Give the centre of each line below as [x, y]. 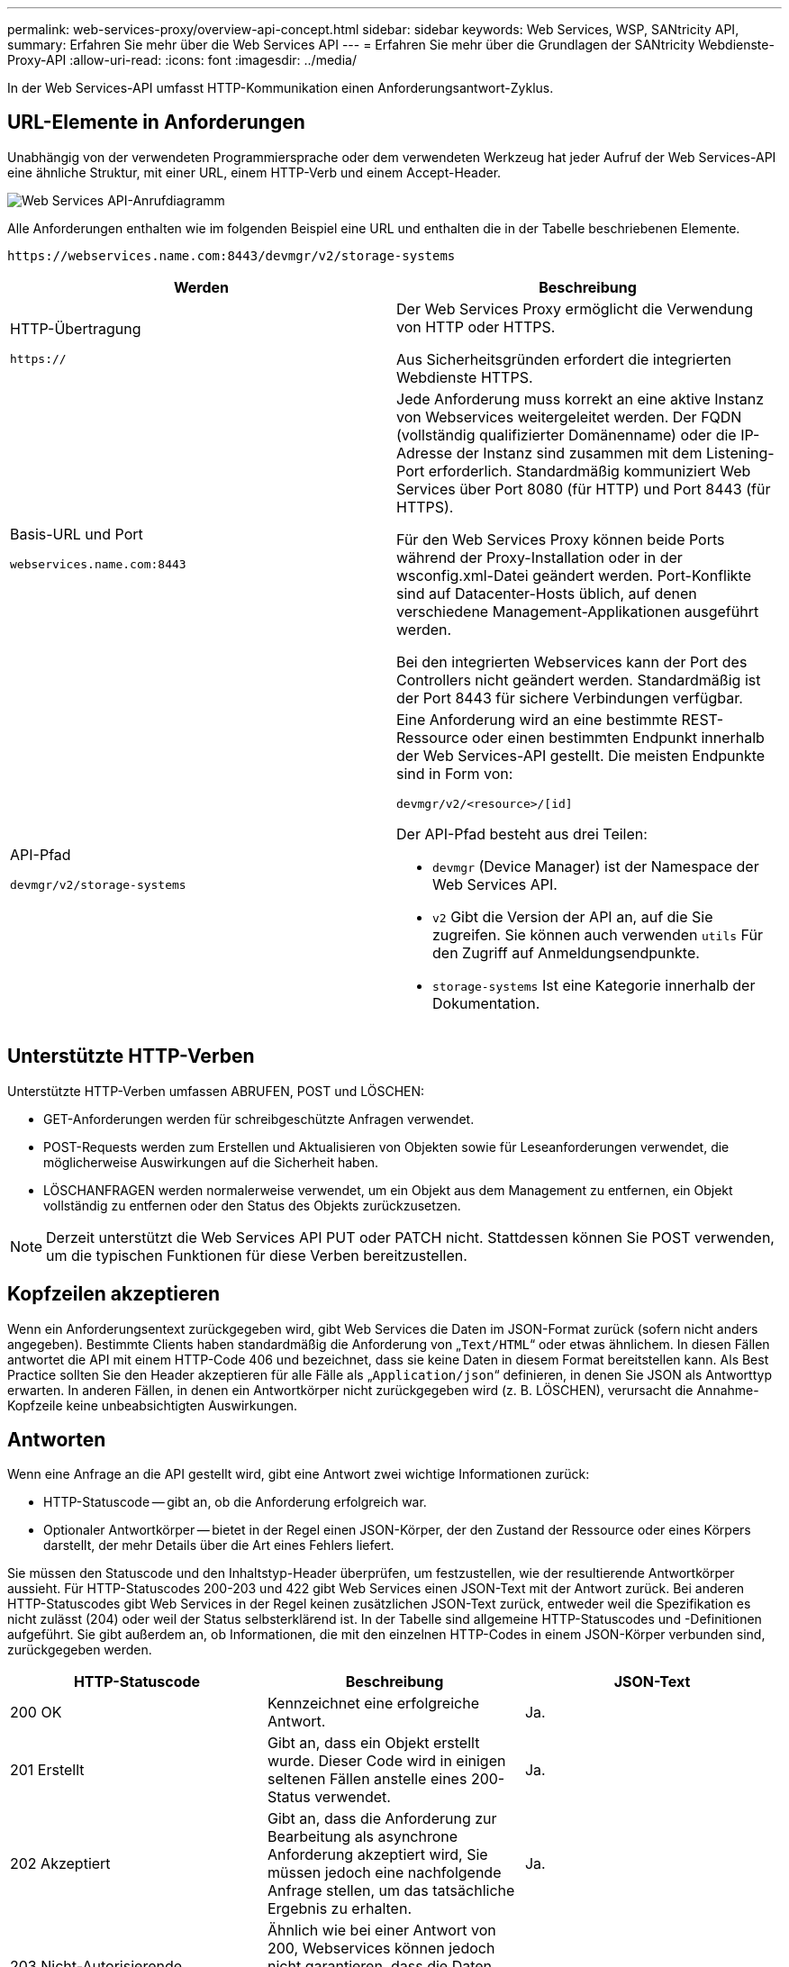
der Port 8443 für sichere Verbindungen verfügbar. [570, 698]
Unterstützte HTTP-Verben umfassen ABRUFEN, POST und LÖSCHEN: [216, 1091]
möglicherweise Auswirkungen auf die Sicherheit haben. [211, 1162]
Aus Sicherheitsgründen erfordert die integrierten [564, 359]
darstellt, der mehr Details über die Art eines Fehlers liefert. [219, 1545]
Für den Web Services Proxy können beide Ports [561, 539]
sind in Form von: [455, 773]
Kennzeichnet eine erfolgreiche [373, 1704]
